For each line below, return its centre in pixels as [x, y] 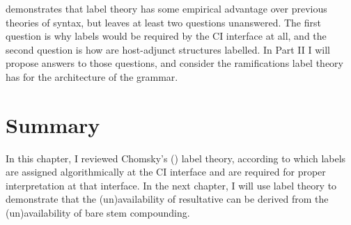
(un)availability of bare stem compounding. [98, 213]
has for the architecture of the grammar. [92, 76]
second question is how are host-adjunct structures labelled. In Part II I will [168, 49]
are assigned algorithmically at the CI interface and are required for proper [166, 172]
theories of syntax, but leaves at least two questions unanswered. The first [163, 22]
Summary [53, 124]
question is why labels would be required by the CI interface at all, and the [166, 36]
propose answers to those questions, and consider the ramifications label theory [174, 63]
